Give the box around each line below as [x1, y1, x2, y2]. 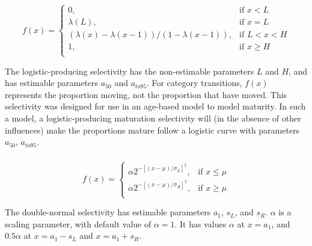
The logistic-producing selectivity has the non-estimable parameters [5, 64, 254, 77]
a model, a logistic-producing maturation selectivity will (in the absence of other [5, 111, 301, 124]
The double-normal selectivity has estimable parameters [5, 206, 211, 218]
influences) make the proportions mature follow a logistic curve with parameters [5, 123, 300, 136]
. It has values [174, 217, 227, 230]
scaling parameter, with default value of [5, 217, 151, 230]
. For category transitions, [146, 76, 242, 89]
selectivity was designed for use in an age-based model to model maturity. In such [5, 100, 306, 112]
